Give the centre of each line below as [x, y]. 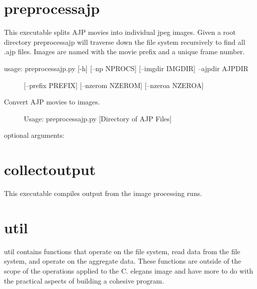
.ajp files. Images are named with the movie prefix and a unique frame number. [125, 51]
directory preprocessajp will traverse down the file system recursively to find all [125, 42]
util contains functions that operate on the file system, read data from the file [122, 251]
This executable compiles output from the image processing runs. [103, 193]
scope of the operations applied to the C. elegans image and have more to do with [128, 270]
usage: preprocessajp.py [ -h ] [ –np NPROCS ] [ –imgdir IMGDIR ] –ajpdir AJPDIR [126, 68]
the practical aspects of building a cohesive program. [84, 280]
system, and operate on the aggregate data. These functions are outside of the [123, 261]
